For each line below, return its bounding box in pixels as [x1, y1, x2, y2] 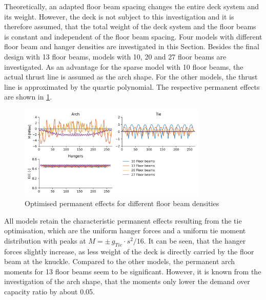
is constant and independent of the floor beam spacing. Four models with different [4, 31, 262, 42]
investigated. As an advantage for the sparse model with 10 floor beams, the [4, 61, 243, 72]
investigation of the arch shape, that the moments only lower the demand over [4, 276, 250, 287]
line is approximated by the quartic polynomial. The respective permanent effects [4, 81, 260, 92]
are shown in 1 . [4, 91, 52, 102]
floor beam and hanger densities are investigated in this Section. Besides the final [4, 41, 259, 52]
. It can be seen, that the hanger [144, 235, 246, 246]
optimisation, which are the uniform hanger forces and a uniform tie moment [4, 225, 246, 236]
